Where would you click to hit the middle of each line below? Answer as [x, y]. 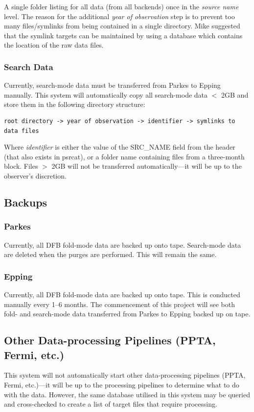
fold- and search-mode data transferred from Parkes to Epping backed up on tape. [127, 314]
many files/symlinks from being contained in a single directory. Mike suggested [122, 26]
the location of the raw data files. [54, 45]
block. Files [21, 166]
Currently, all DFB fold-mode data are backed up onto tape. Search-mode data [123, 245]
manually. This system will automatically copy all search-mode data [106, 94]
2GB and [235, 94]
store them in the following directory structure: [75, 104]
